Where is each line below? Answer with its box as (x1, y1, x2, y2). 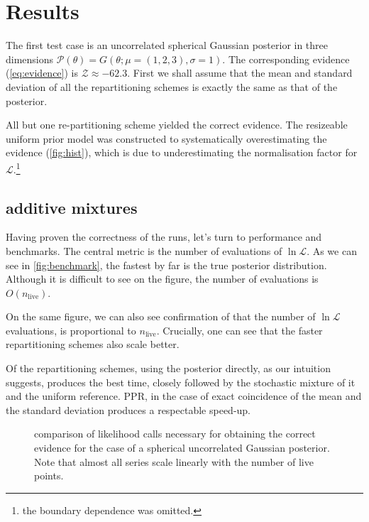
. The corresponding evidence (222, 51, 350, 66)
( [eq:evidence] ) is (6, 65, 78, 80)
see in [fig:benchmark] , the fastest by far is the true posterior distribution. (6, 257, 327, 272)
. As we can (307, 243, 357, 258)
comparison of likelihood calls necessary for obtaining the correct (34, 426, 316, 441)
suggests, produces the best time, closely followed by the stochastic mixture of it (6, 374, 356, 389)
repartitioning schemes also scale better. (6, 337, 180, 352)
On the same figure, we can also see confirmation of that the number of (6, 309, 316, 324)
